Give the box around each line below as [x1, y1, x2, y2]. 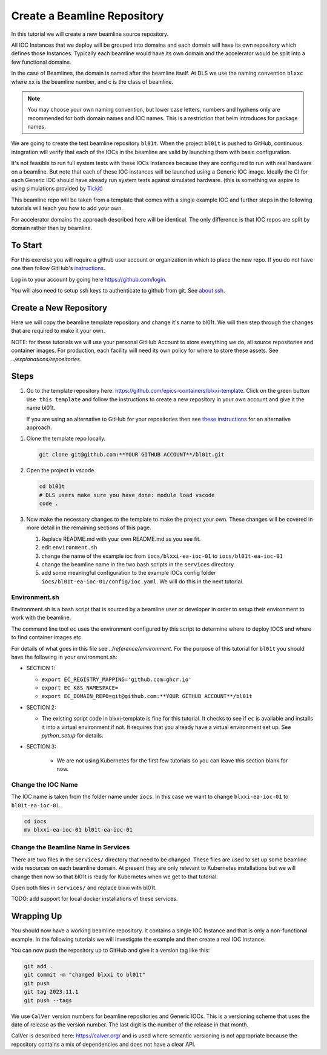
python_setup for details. [41, 732, 104, 739]
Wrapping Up [11, 911, 62, 921]
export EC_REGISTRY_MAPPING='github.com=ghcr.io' [41, 676, 192, 683]
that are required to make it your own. [11, 327, 105, 334]
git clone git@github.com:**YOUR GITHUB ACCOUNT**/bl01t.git [39, 451, 225, 458]
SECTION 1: [26, 665, 56, 672]
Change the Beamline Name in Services [11, 843, 130, 852]
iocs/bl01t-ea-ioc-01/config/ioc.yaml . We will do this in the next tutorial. [41, 577, 244, 585]
